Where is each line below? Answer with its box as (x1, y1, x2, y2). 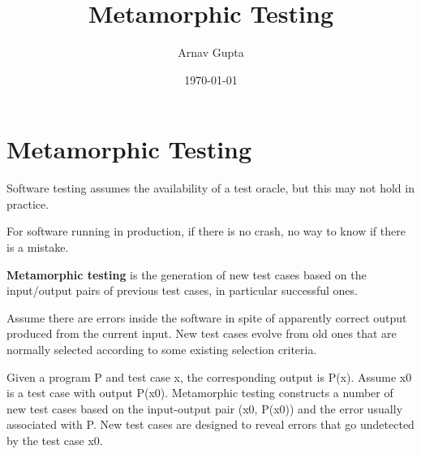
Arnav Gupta (178, 44, 244, 61)
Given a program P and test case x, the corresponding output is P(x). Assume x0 (6, 368, 412, 385)
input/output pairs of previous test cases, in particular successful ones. (6, 282, 358, 299)
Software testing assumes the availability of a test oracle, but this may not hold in (6, 179, 415, 197)
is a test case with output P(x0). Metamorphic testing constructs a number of (6, 384, 393, 401)
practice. (6, 195, 49, 212)
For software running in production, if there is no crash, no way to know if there (6, 223, 406, 240)
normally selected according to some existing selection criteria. (6, 341, 317, 357)
